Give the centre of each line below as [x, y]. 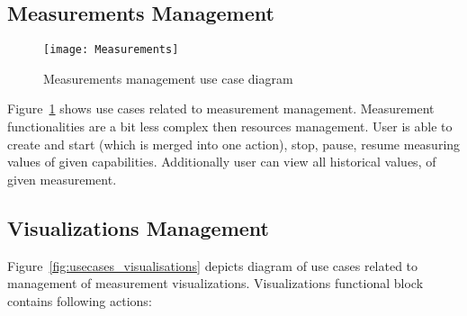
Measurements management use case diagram [168, 78]
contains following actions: [80, 300]
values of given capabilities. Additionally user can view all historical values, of [222, 162]
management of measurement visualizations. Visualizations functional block [216, 283]
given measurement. [62, 179]
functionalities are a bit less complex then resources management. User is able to [230, 126]
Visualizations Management [138, 227]
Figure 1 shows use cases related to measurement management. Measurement [221, 108]
